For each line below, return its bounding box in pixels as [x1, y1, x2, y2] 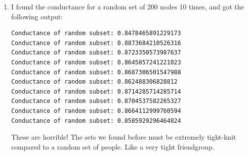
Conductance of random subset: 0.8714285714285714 [11, 88, 181, 95]
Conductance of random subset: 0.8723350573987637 [11, 49, 181, 56]
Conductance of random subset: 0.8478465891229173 [11, 30, 181, 37]
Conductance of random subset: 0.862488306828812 [11, 78, 178, 86]
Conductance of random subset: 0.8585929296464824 [11, 117, 181, 124]
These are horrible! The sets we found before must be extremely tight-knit [11, 132, 236, 142]
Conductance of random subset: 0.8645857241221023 [11, 58, 181, 66]
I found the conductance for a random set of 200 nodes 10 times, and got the [11, 1, 245, 11]
